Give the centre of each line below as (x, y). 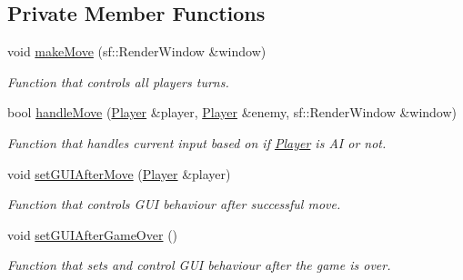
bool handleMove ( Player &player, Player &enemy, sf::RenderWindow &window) (232, 112)
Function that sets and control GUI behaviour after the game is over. (199, 265)
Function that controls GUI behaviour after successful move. (174, 204)
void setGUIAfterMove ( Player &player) (119, 173)
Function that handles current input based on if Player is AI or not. (197, 142)
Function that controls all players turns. (118, 81)
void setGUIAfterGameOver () (93, 234)
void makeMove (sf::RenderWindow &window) (137, 51)
